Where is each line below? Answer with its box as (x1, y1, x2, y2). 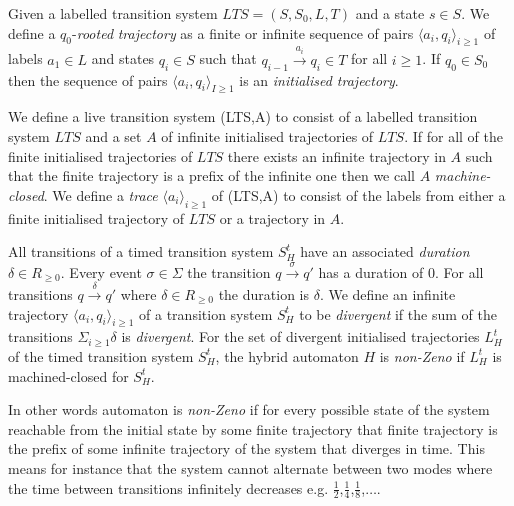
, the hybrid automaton (215, 345, 359, 366)
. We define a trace (43, 184, 158, 205)
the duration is (218, 283, 309, 304)
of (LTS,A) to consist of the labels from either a (211, 184, 506, 205)
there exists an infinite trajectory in (227, 145, 446, 166)
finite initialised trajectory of (8, 207, 184, 228)
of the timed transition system (8, 345, 194, 366)
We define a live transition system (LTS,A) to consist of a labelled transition (8, 106, 478, 127)
